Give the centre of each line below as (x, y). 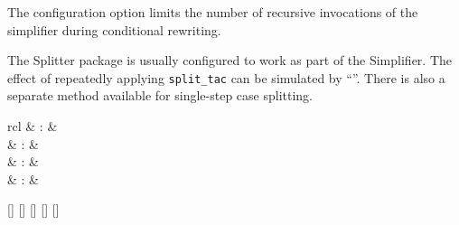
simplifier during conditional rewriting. (114, 29)
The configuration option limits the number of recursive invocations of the (213, 12)
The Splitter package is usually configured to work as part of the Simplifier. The (229, 60)
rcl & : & (33, 126)
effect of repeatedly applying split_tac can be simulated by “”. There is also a (226, 77)
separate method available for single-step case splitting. (160, 95)
